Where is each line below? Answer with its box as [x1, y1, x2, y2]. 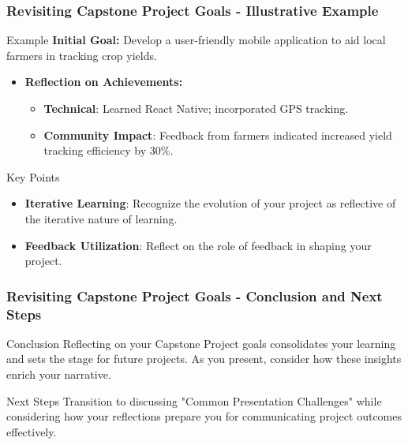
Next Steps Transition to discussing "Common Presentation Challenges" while [6, 392, 382, 409]
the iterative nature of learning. [24, 210, 178, 226]
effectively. [6, 423, 57, 439]
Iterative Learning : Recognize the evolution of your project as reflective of [24, 195, 396, 211]
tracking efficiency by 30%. [43, 142, 174, 159]
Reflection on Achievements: [24, 73, 183, 90]
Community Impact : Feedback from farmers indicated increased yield [43, 126, 392, 143]
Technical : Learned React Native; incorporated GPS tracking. [43, 100, 349, 116]
